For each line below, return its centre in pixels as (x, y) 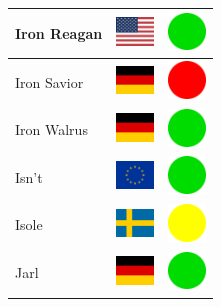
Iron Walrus (51, 129)
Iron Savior (49, 81)
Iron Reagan (59, 32)
